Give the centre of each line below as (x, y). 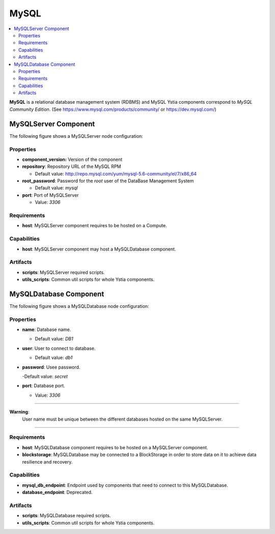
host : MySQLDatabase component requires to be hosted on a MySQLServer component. (115, 447)
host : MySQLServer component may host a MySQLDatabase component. (99, 249)
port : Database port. (44, 386)
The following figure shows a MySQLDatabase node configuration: (79, 306)
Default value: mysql (57, 188)
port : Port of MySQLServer (50, 195)
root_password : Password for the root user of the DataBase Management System (108, 181)
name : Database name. (47, 330)
